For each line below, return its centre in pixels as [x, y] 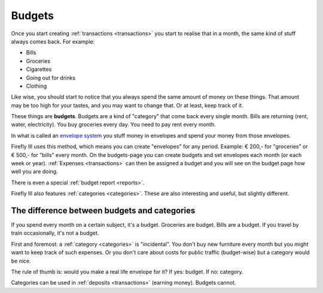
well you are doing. [34, 172]
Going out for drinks [51, 78]
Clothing [36, 86]
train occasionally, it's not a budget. [55, 233]
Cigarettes [39, 69]
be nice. [21, 261]
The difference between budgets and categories [103, 211]
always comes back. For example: [53, 41]
